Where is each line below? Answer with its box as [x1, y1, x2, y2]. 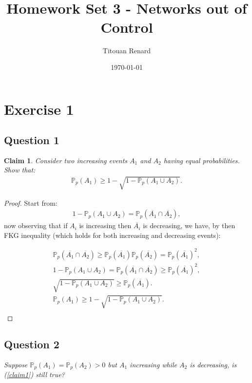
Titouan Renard [102, 45, 151, 56]
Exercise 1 [4, 99, 74, 119]
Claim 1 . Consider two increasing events [4, 155, 128, 165]
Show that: [4, 165, 36, 175]
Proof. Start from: [4, 197, 58, 208]
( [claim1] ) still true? [4, 369, 65, 380]
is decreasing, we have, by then [143, 220, 235, 231]
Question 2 [4, 336, 59, 351]
